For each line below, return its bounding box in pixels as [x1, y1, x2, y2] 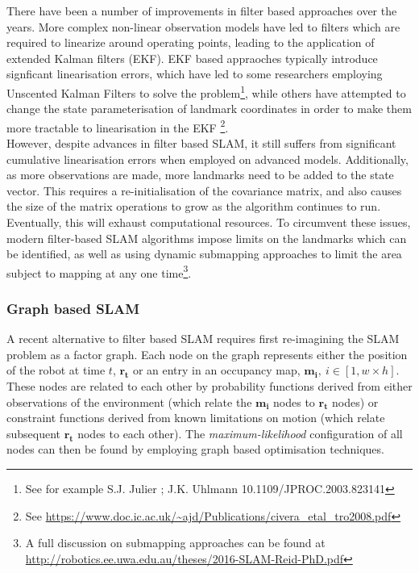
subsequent [6, 425, 61, 441]
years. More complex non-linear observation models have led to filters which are [6, 18, 400, 35]
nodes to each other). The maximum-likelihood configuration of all [77, 425, 403, 441]
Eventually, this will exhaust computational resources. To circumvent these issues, [6, 214, 411, 231]
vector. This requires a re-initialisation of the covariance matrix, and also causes [6, 182, 402, 199]
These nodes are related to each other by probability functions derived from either [6, 378, 413, 395]
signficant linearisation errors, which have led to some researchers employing [6, 65, 383, 82]
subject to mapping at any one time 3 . [6, 261, 192, 281]
